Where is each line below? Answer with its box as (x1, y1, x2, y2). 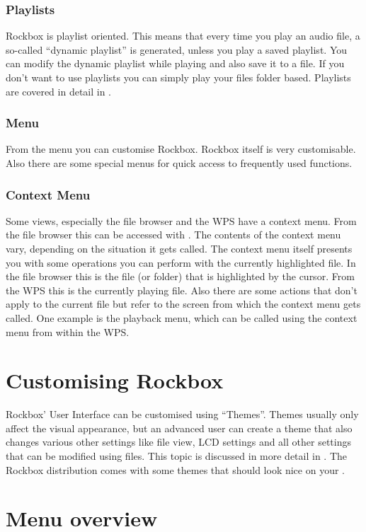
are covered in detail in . (6, 83, 112, 98)
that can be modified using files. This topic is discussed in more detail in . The (6, 449, 348, 463)
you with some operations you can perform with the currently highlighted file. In (6, 255, 356, 270)
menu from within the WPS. (6, 324, 130, 339)
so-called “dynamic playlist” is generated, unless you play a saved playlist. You (6, 42, 348, 57)
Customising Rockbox (6, 366, 224, 395)
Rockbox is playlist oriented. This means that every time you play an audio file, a (6, 28, 360, 43)
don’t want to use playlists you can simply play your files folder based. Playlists (6, 70, 351, 84)
